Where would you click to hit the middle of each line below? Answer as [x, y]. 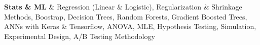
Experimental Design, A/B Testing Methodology [80, 36]
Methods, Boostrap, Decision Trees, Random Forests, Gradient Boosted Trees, [126, 16]
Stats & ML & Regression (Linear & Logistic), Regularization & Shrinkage [123, 6]
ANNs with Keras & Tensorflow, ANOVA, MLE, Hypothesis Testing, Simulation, [130, 26]
